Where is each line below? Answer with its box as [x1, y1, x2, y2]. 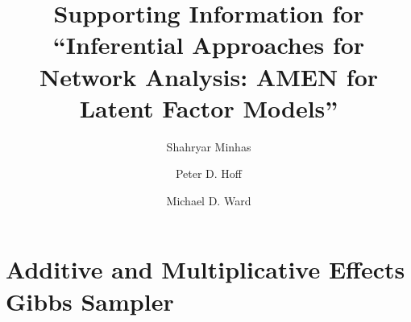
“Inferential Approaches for [52, 28, 365, 61]
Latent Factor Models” [79, 91, 338, 124]
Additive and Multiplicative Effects [6, 253, 405, 286]
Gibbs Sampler [6, 284, 174, 317]
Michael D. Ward [166, 192, 251, 208]
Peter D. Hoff [175, 165, 243, 182]
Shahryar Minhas [166, 138, 251, 155]
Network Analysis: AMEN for [39, 60, 379, 93]
